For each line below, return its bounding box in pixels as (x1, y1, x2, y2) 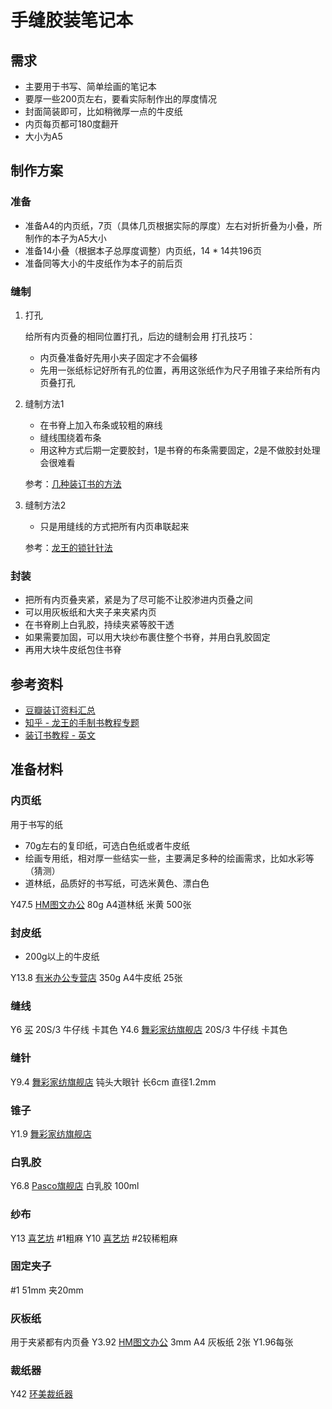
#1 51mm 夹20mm (10, 1284, 84, 1296)
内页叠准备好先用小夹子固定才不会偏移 (39, 351, 198, 363)
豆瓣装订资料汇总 (24, 704, 96, 716)
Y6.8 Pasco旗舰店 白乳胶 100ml (10, 1180, 140, 1192)
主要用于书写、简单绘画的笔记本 (24, 81, 157, 92)
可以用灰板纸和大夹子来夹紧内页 (24, 606, 157, 618)
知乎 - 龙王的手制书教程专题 (24, 717, 140, 729)
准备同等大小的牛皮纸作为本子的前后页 (24, 257, 183, 269)
